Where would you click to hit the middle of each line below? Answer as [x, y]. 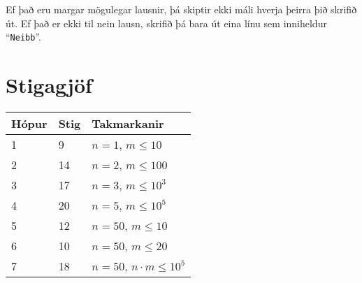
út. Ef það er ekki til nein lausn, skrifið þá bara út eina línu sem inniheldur [166, 23]
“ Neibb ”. [23, 37]
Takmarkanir [128, 123]
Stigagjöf [49, 85]
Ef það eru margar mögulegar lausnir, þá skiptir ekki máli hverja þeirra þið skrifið [181, 9]
